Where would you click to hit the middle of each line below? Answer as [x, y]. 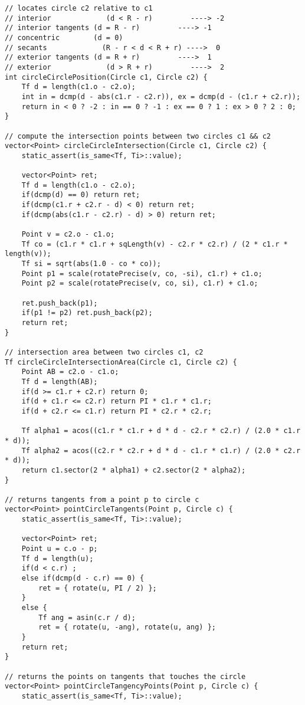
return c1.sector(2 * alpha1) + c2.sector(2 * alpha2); [134, 470]
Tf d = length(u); [58, 558]
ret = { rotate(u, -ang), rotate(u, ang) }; [127, 627]
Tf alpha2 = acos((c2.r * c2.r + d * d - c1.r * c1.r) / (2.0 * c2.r [161, 450]
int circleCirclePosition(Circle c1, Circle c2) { [106, 77]
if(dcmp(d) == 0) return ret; [81, 195]
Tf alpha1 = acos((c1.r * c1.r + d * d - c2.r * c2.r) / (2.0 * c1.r [161, 431]
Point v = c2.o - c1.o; [68, 235]
